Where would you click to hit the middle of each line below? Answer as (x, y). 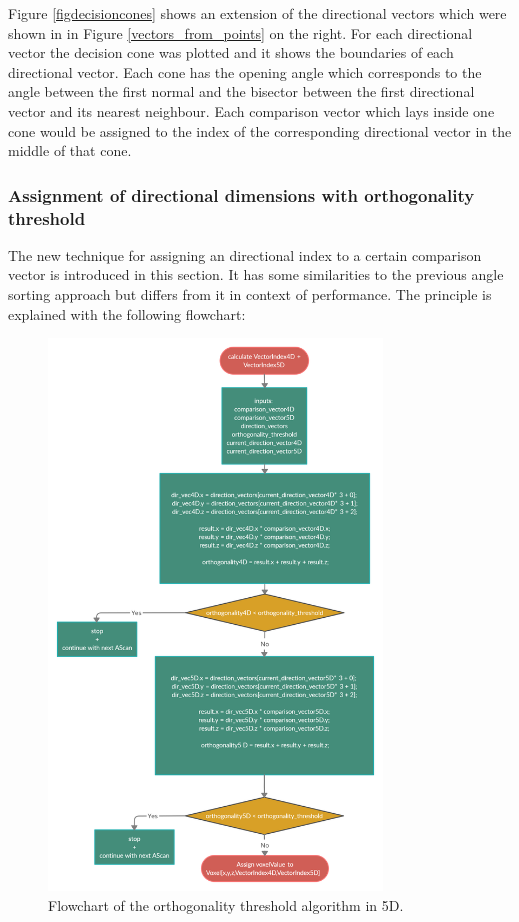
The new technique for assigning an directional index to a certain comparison (245, 254)
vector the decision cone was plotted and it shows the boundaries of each (231, 52)
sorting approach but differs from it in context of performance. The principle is (250, 294)
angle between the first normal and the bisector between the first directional (241, 91)
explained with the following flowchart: (127, 313)
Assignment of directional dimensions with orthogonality (241, 194)
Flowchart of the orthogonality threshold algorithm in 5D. (226, 905)
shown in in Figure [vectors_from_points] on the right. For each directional (240, 32)
